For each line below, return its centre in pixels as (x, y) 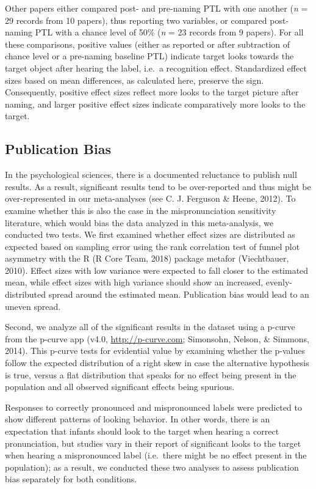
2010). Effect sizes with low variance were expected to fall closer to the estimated (157, 270)
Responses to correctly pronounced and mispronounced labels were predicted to (153, 407)
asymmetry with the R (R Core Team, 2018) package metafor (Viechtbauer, (147, 258)
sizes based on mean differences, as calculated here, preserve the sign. (135, 80)
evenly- (279, 282)
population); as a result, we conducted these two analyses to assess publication (152, 467)
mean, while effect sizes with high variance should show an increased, (134, 282)
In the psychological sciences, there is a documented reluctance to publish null (151, 175)
